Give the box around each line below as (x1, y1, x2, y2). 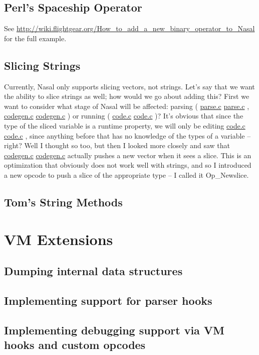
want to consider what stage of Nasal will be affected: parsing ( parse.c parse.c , (4, 100, 249, 111)
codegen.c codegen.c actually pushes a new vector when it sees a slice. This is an (4, 150, 251, 160)
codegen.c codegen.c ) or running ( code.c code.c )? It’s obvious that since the (4, 110, 243, 121)
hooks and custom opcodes (4, 337, 146, 352)
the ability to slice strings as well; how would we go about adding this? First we (4, 91, 249, 101)
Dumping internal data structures (4, 263, 183, 279)
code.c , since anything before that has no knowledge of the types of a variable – (4, 130, 251, 141)
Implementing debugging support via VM (4, 322, 225, 337)
